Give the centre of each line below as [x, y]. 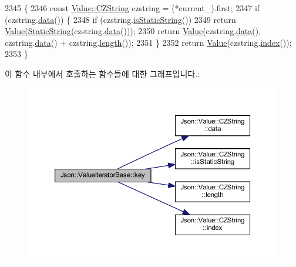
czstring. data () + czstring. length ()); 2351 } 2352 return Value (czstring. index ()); [148, 42]
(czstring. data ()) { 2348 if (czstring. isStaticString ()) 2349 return [120, 19]
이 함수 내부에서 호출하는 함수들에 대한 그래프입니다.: [102, 73]
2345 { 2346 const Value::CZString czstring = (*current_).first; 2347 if [132, 8]
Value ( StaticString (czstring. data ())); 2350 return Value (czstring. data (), [133, 31]
